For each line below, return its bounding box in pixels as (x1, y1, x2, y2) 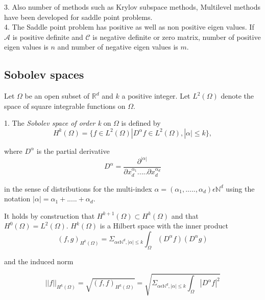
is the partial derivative (36, 145, 110, 156)
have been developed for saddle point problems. (4, 11, 153, 22)
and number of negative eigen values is (57, 41, 178, 52)
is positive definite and (12, 31, 83, 42)
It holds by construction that (4, 210, 95, 221)
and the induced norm (4, 256, 74, 266)
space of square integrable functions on (4, 100, 126, 111)
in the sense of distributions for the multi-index (4, 183, 152, 194)
